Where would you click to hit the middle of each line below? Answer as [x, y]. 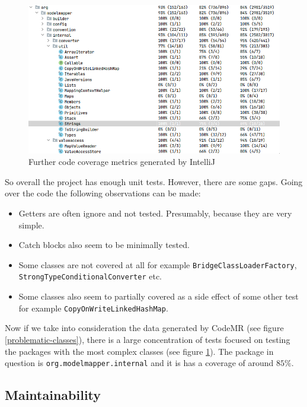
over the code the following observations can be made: [103, 193]
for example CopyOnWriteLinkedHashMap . [93, 308]
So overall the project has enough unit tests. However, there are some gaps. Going [154, 181]
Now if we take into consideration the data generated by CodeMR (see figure [144, 328]
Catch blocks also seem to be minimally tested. [104, 245]
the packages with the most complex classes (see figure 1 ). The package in [139, 351]
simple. [31, 225]
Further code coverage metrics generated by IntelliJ [122, 162]
